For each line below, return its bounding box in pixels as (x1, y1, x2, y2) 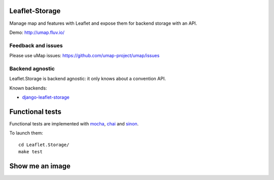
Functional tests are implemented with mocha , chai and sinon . (9, 120, 139, 126)
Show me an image (9, 162, 71, 170)
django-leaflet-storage (22, 94, 70, 100)
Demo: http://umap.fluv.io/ (9, 29, 65, 35)
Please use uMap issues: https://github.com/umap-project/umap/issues (9, 53, 160, 59)
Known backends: (9, 85, 47, 91)
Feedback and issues (9, 42, 63, 49)
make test (18, 149, 43, 155)
